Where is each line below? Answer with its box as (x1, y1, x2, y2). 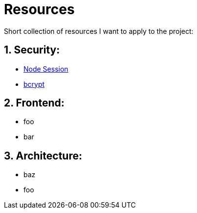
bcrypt (23, 80, 45, 88)
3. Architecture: (4, 149, 82, 162)
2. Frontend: (4, 97, 65, 109)
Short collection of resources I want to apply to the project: (4, 27, 194, 35)
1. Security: (4, 44, 60, 56)
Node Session (23, 64, 68, 73)
